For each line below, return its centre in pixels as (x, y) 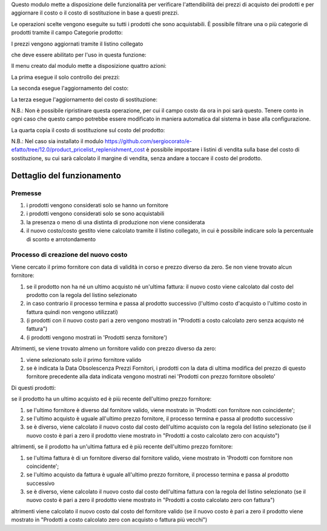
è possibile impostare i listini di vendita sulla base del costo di (223, 150)
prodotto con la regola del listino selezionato (82, 295)
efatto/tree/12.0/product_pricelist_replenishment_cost (78, 150)
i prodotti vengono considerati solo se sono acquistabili (95, 214)
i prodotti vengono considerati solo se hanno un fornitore (97, 205)
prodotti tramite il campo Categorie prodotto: (67, 33)
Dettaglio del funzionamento (66, 175)
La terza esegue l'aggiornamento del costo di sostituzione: (84, 99)
